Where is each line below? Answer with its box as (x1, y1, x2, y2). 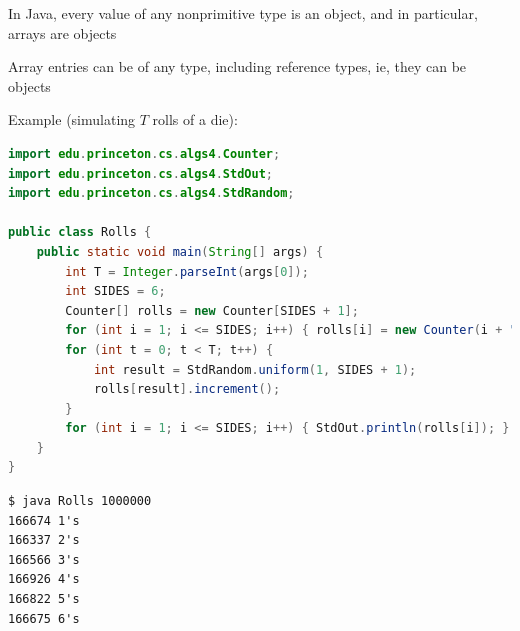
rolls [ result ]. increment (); (93, 382, 281, 397)
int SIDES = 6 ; (65, 284, 166, 299)
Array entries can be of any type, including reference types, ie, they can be (8, 56, 467, 77)
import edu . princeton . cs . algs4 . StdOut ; (8, 166, 273, 181)
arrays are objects (8, 22, 117, 43)
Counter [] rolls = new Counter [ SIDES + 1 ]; (65, 303, 359, 318)
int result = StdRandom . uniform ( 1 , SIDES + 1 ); (93, 362, 417, 377)
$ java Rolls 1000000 (8, 494, 152, 509)
